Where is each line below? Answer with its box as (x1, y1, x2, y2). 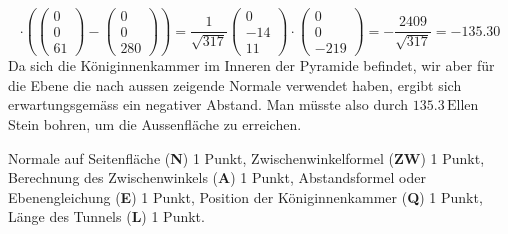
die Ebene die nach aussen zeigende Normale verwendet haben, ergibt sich (8, 74, 462, 95)
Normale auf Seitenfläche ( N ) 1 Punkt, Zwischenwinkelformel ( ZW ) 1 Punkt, (8, 147, 485, 168)
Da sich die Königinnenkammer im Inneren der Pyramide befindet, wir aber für (8, 55, 495, 76)
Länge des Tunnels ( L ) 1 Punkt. (8, 206, 205, 227)
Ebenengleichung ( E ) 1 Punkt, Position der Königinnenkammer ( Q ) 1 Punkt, (8, 186, 483, 207)
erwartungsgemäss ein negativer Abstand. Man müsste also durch (8, 94, 409, 115)
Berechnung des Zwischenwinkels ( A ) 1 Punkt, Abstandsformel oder (8, 167, 426, 188)
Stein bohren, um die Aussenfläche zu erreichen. (8, 114, 302, 134)
